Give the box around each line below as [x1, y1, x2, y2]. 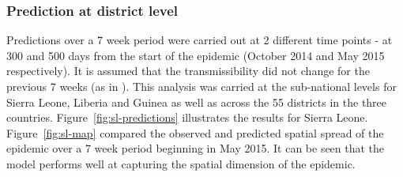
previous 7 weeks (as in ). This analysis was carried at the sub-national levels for [6, 78, 397, 94]
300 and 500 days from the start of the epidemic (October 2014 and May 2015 [6, 47, 385, 63]
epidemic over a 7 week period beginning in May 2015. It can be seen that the [6, 140, 385, 156]
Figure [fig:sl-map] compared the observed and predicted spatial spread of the [6, 124, 384, 141]
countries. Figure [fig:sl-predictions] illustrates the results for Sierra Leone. [6, 109, 368, 126]
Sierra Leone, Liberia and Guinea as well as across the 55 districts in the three [6, 93, 387, 110]
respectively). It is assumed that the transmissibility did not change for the [6, 62, 370, 79]
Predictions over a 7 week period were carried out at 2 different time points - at [6, 32, 393, 48]
